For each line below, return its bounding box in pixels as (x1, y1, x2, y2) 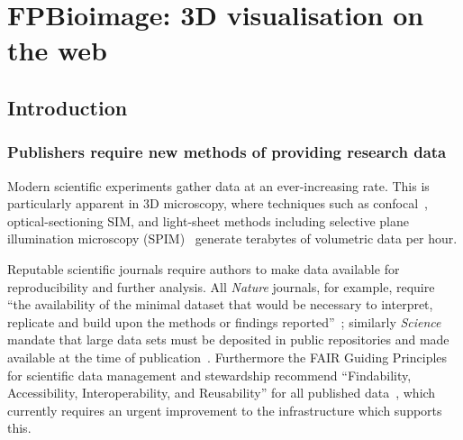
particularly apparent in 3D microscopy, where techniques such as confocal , (7, 194, 428, 213)
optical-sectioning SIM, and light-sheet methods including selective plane (7, 211, 409, 230)
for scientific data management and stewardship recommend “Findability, (7, 365, 412, 384)
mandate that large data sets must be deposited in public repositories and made (7, 330, 449, 349)
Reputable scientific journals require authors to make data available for (7, 259, 400, 278)
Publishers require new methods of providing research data (7, 141, 447, 163)
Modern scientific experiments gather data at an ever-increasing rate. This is (7, 176, 430, 195)
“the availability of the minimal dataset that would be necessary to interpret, (7, 295, 433, 314)
